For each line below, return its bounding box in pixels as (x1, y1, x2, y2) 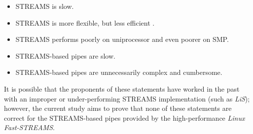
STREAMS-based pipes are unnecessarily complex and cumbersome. (15, 67, 222, 77)
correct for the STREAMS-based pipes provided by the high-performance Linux (4, 112, 245, 123)
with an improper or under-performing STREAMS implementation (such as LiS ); (4, 93, 250, 103)
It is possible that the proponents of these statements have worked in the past (4, 83, 240, 94)
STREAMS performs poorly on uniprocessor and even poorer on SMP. (15, 34, 229, 44)
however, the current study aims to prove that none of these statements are (4, 103, 232, 113)
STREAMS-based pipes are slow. (15, 50, 115, 61)
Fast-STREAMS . (4, 122, 55, 133)
